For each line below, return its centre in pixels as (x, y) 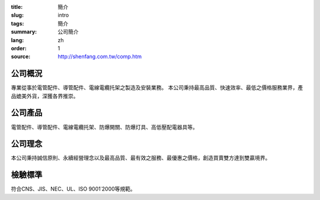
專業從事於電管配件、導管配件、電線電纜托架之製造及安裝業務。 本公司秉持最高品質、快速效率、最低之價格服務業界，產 (157, 88)
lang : (17, 40)
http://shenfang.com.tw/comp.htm (100, 57)
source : (21, 57)
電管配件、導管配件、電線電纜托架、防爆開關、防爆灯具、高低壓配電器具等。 (104, 127)
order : (19, 48)
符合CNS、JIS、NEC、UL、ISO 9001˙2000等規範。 (73, 189)
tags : (17, 23)
